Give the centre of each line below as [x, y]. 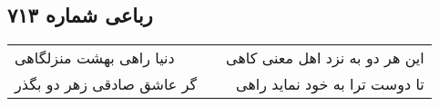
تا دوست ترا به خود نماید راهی [330, 84]
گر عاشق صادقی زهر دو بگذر [106, 84]
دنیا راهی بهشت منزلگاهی [95, 58]
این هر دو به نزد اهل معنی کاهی [325, 58]
